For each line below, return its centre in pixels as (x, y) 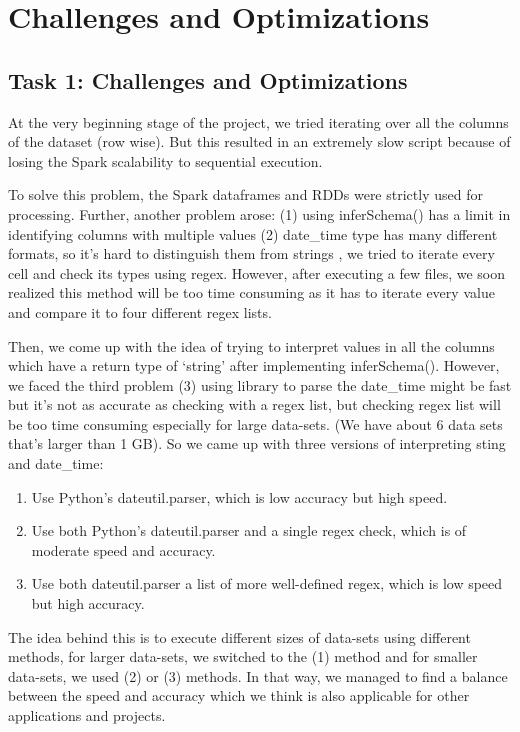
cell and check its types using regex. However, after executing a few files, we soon (257, 272)
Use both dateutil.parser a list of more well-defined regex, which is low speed (267, 583)
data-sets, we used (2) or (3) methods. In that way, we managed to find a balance (258, 675)
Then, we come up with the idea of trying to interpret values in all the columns (251, 345)
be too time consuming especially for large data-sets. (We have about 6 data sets (255, 423)
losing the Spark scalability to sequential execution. (165, 160)
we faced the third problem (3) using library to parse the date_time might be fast (260, 384)
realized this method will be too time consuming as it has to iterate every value (251, 292)
